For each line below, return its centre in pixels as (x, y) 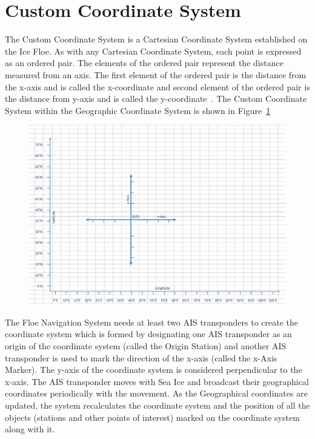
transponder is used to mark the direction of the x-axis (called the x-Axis (141, 357)
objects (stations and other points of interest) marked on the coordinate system (152, 417)
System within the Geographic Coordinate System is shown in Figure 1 (138, 110)
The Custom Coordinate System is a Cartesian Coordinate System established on (156, 39)
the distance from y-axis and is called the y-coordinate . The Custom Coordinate (156, 99)
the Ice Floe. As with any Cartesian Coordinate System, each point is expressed (153, 51)
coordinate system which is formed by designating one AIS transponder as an (148, 334)
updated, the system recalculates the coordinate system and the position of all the (157, 405)
